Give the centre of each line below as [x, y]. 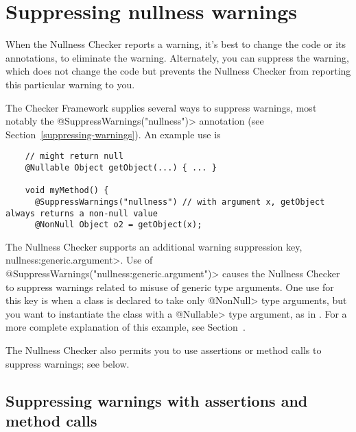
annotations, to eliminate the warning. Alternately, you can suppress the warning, [178, 57]
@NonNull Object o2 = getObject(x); [118, 225]
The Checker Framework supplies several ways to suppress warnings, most [161, 107]
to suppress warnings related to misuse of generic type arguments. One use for [170, 287]
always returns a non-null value [82, 213]
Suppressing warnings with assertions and [157, 400]
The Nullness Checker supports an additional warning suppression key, [154, 246]
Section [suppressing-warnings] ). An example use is [113, 134]
